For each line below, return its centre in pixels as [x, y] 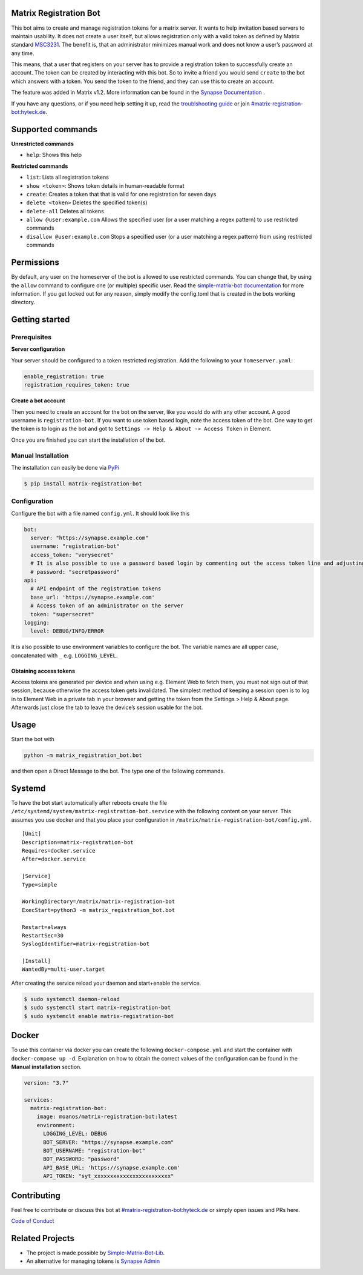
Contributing [36, 1195]
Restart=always [44, 927]
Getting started [41, 320]
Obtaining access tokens [43, 671]
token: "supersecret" [63, 614]
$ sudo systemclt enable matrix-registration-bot [99, 1016]
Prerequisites [31, 338]
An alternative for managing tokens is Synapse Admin [93, 1261]
